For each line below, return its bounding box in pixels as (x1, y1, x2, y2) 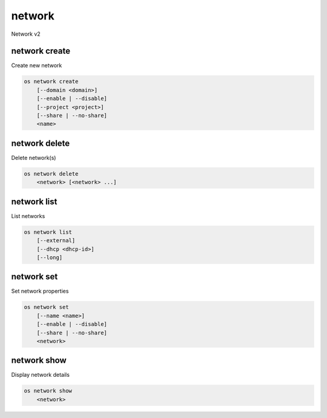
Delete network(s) (11, 154, 56, 161)
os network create (24, 78, 79, 85)
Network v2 (11, 30, 41, 38)
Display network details (11, 371, 70, 379)
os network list (24, 228, 73, 236)
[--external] (36, 237, 76, 244)
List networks (11, 212, 45, 219)
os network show (24, 388, 73, 394)
